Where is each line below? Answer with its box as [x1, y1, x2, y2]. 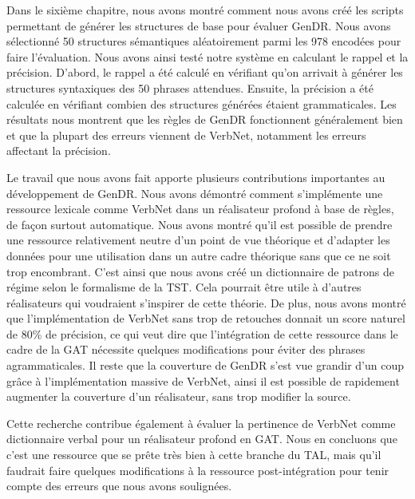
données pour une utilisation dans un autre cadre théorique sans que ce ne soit [6, 247, 391, 263]
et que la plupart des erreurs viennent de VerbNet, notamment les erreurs [6, 126, 366, 143]
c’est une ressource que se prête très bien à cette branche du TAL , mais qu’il [6, 446, 381, 463]
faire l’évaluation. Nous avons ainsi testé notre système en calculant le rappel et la [6, 48, 409, 65]
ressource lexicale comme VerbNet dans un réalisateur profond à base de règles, [6, 200, 394, 217]
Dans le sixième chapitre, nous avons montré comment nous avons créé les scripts [6, 2, 404, 18]
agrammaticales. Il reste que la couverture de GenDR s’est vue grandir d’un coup [6, 357, 405, 374]
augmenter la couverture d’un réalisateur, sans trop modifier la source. [6, 388, 351, 405]
